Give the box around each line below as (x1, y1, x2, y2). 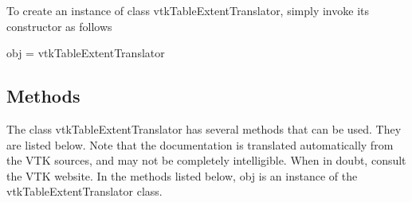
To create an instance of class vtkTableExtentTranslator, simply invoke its (6, 2, 369, 18)
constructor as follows (6, 17, 112, 34)
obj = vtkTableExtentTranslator (6, 45, 165, 61)
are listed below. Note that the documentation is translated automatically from (6, 136, 394, 153)
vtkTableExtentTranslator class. (6, 183, 163, 200)
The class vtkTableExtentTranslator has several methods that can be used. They (6, 120, 402, 137)
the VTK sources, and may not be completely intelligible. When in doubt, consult (6, 152, 406, 169)
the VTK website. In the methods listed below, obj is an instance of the (6, 167, 358, 184)
